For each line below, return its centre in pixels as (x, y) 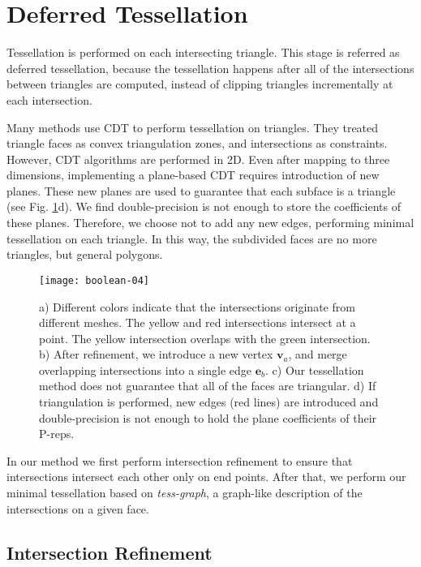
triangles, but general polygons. (85, 254)
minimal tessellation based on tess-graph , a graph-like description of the (185, 493)
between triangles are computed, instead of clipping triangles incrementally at (200, 84)
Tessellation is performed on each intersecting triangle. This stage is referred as (203, 52)
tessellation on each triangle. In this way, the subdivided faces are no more (192, 238)
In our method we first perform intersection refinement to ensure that (180, 460)
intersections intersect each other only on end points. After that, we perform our (206, 477)
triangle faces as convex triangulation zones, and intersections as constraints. (197, 143)
